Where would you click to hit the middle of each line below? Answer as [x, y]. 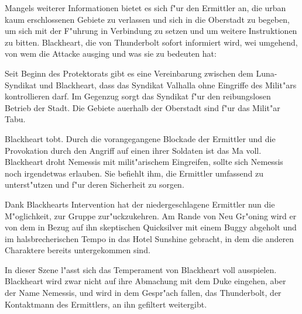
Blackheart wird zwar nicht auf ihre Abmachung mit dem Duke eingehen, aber [145, 281]
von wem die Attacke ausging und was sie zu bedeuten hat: [111, 54]
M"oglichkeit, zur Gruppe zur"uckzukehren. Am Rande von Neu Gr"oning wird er [151, 215]
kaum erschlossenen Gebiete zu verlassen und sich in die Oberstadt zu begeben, [147, 19]
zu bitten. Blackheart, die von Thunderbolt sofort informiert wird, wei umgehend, [151, 42]
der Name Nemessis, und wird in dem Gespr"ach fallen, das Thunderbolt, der [143, 293]
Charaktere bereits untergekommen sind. [78, 250]
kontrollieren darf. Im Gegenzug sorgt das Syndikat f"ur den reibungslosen [138, 96]
